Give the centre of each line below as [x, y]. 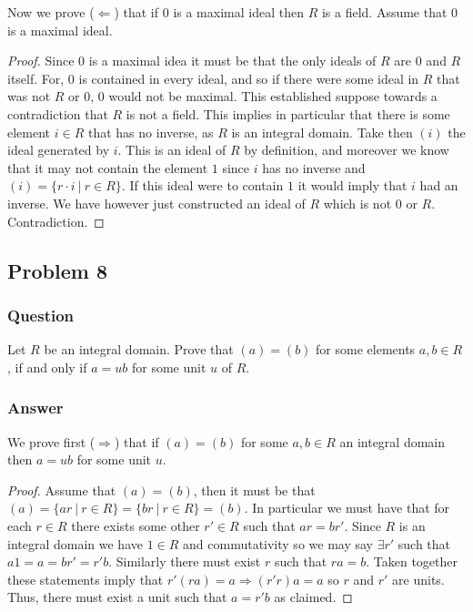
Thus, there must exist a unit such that [117, 597]
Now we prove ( [51, 12]
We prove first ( [51, 441]
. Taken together [412, 561]
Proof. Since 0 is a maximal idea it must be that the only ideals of [192, 61]
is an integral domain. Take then [322, 132]
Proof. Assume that [62, 490]
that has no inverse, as [151, 132]
